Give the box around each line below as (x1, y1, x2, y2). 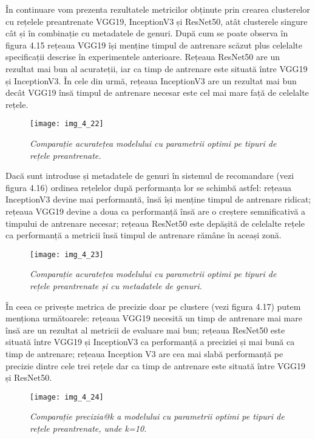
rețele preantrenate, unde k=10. (30, 422, 147, 434)
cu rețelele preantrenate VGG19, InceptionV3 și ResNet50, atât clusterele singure (5, 15, 308, 27)
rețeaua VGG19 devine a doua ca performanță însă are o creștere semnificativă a (5, 204, 306, 217)
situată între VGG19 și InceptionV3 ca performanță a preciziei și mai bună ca (5, 335, 295, 348)
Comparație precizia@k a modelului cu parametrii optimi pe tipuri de (30, 410, 285, 423)
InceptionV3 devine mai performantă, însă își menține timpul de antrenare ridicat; (5, 193, 311, 206)
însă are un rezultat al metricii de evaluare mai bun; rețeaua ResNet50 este (5, 323, 285, 336)
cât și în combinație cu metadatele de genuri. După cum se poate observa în (5, 27, 288, 39)
